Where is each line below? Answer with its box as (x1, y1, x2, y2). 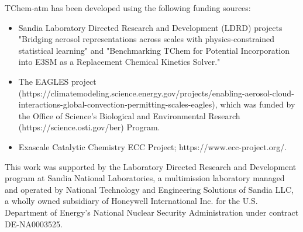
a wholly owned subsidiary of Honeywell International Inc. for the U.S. (5, 195, 258, 207)
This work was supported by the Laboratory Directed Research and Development (5, 160, 297, 172)
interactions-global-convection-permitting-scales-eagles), (18, 98, 218, 110)
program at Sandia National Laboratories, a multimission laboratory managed (5, 172, 285, 184)
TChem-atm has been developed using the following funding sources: (5, 2, 251, 13)
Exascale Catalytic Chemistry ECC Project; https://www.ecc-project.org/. (18, 140, 287, 153)
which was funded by (220, 98, 295, 110)
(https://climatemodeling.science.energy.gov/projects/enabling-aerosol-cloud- (18, 86, 294, 99)
